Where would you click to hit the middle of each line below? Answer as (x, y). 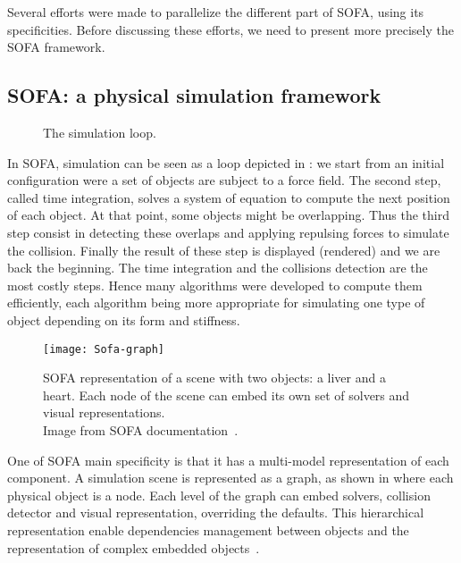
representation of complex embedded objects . (134, 547)
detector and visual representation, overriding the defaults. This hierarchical (216, 513)
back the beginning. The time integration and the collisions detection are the (218, 268)
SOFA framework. (56, 47)
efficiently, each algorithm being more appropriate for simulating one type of (216, 303)
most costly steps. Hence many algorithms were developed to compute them (215, 285)
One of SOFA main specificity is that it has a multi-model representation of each (228, 460)
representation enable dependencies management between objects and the (208, 529)
